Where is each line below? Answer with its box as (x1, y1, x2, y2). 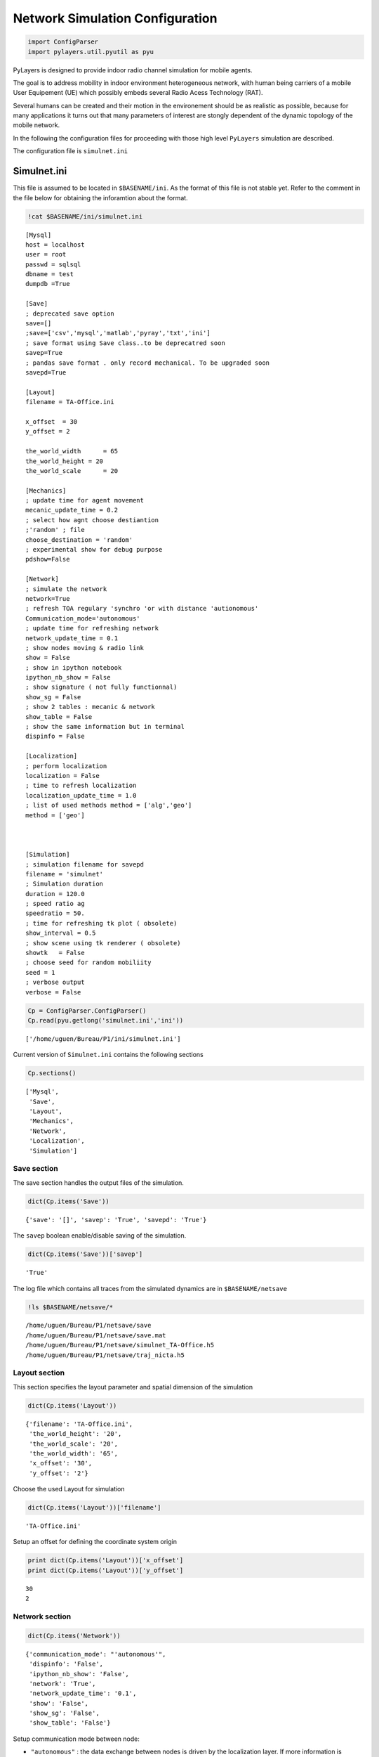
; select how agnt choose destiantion (25, 516, 159, 524)
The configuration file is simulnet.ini (13, 147, 128, 155)
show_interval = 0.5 (25, 929, 96, 938)
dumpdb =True (25, 280, 70, 288)
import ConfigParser (27, 38, 98, 46)
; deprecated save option (25, 309, 115, 318)
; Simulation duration (25, 880, 104, 888)
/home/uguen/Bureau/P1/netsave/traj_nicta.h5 (25, 1351, 185, 1359)
